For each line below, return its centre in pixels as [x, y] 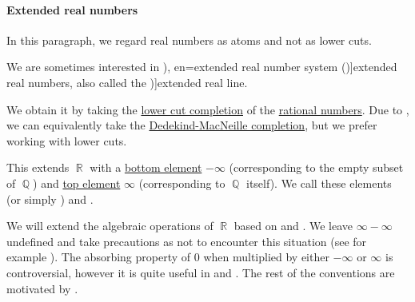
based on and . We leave [293, 226]
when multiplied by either [266, 257]
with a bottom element [146, 167]
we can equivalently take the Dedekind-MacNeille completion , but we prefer [192, 125]
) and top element [77, 183]
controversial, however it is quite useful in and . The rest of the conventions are [201, 272]
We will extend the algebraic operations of [110, 226]
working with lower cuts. [67, 140]
